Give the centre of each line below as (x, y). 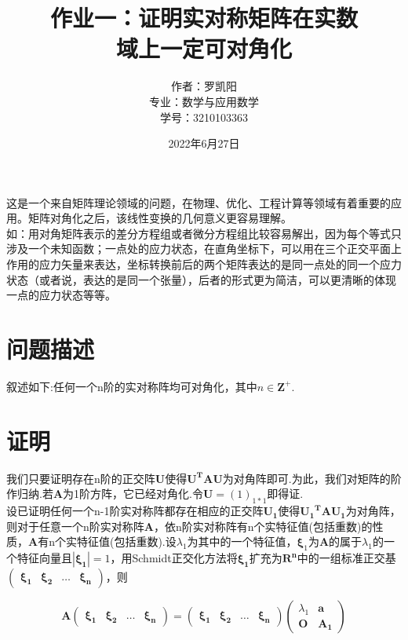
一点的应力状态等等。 (61, 295)
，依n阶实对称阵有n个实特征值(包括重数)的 (263, 526)
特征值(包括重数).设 (126, 541)
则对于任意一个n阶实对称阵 (75, 526)
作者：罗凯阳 (204, 86)
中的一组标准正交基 (346, 558)
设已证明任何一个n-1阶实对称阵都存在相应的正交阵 (135, 511)
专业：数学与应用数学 (204, 101)
